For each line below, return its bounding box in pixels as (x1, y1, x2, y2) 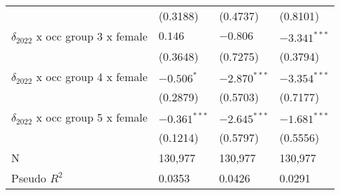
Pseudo (11, 170, 47, 186)
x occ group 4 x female (36, 68, 148, 85)
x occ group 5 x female (36, 109, 148, 125)
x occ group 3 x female (36, 28, 148, 44)
